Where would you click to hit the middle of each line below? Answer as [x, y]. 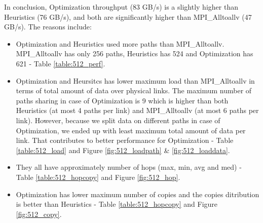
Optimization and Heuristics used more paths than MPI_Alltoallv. [120, 43]
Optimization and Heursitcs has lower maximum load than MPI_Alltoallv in [135, 80]
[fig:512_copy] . [39, 214]
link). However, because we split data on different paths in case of [118, 120]
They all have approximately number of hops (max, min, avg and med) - [129, 167]
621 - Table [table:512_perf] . [61, 63]
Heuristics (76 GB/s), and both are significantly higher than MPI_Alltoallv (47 [128, 16]
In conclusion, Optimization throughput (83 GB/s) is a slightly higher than [121, 7]
